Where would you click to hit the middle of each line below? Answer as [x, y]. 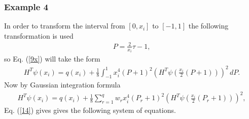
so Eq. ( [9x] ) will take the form [52, 59]
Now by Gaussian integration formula [62, 85]
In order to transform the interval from [65, 26]
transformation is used [39, 35]
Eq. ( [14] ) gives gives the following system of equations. [90, 110]
